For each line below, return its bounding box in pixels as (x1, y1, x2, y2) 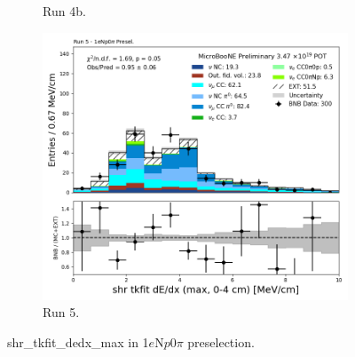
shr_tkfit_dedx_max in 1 (7, 332, 149, 351)
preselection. (187, 332, 255, 351)
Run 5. (43, 303, 80, 321)
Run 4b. (43, 2, 86, 20)
